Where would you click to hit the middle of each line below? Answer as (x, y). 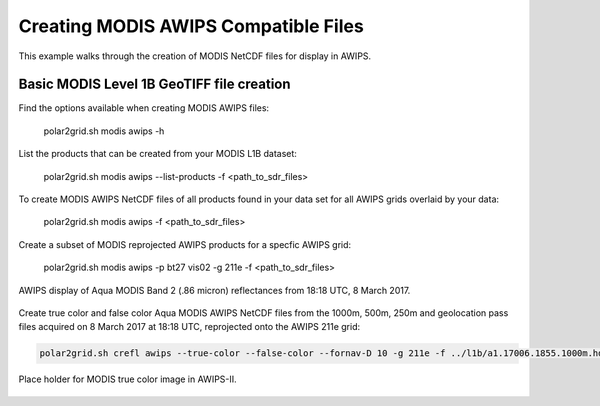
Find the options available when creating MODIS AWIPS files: (144, 108)
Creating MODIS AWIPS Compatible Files (191, 26)
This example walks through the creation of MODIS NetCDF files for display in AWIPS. (195, 56)
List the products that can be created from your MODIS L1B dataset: (157, 154)
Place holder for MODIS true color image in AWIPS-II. (127, 379)
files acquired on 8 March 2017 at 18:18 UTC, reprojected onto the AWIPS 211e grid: (189, 327)
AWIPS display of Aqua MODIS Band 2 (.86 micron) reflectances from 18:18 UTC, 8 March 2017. (214, 290)
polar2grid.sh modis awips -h (104, 131)
